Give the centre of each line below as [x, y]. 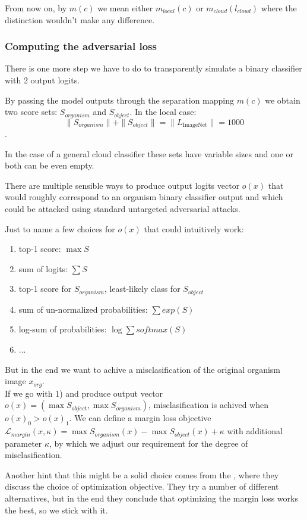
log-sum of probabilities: [63, 329]
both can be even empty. [50, 165]
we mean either [125, 8]
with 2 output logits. [42, 80]
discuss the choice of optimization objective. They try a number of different [142, 486]
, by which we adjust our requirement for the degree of [149, 443]
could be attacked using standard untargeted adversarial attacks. [123, 209]
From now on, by [36, 8]
